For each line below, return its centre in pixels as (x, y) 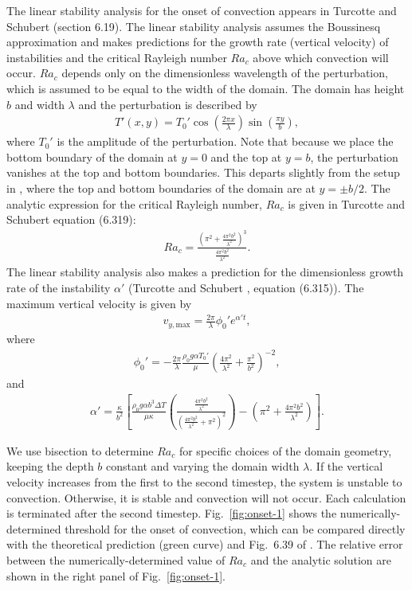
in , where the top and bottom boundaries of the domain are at (161, 188)
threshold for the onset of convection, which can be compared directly (235, 528)
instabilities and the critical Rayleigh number (117, 57)
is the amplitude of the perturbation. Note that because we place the (225, 141)
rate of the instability (59, 288)
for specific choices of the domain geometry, (285, 450)
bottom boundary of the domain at (92, 156)
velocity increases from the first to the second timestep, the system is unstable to (204, 481)
